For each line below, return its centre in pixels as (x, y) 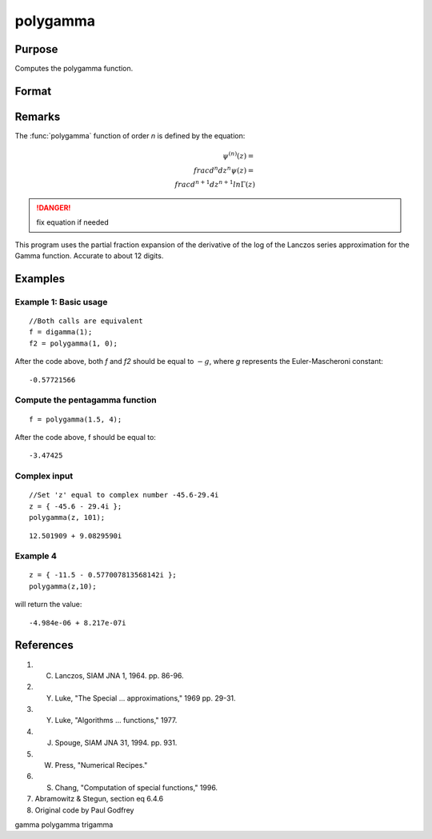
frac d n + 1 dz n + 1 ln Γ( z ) (215, 184)
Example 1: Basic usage (61, 302)
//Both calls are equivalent (86, 321)
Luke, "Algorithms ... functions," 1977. (116, 721)
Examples (40, 279)
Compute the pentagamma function (86, 400)
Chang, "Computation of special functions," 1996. (136, 787)
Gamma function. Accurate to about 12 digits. (89, 256)
